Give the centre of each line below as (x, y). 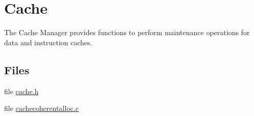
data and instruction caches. (48, 42)
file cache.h (21, 91)
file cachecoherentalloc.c (41, 108)
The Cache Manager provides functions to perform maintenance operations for (127, 32)
